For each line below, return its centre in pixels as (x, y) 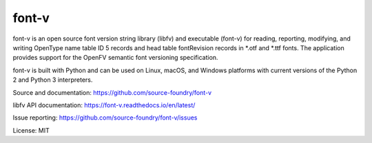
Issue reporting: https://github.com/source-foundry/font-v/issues (105, 118)
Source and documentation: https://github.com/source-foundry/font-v (112, 92)
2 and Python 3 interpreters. (53, 80)
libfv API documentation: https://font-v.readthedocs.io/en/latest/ (104, 105)
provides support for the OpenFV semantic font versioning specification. (115, 58)
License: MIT (31, 130)
